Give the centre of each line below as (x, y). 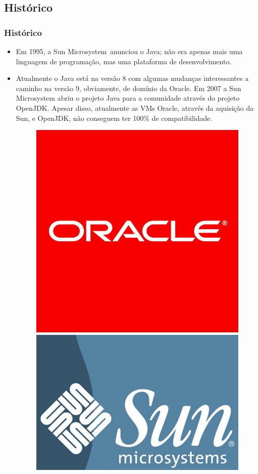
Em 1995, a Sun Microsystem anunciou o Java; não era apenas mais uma (129, 51)
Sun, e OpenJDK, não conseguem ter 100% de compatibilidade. (114, 118)
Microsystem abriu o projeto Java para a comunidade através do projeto (128, 98)
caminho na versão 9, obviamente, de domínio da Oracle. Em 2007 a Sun (128, 88)
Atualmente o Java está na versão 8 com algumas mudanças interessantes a (132, 78)
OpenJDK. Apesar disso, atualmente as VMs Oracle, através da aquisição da (135, 107)
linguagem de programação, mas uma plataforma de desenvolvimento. (124, 61)
